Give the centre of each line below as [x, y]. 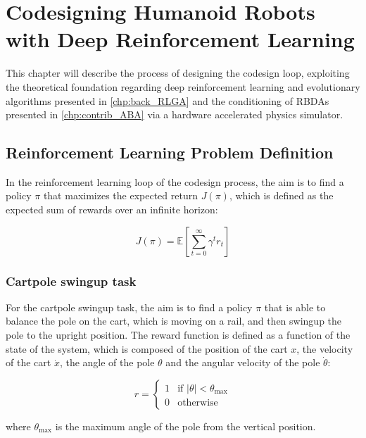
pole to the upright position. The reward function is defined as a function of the [178, 335]
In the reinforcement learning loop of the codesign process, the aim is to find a [175, 181]
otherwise [198, 402]
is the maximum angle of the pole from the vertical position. [185, 426]
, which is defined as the [281, 195]
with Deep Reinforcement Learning [180, 39]
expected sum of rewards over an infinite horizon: [112, 209]
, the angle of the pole [107, 362]
